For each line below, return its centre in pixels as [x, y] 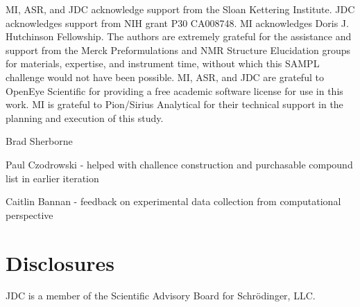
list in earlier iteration [52, 178]
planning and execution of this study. [85, 117]
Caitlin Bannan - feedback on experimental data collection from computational [173, 201]
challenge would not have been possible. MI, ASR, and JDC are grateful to [165, 77]
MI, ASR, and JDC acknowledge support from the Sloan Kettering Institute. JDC [180, 9]
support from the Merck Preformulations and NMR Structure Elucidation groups [178, 50]
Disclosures [60, 262]
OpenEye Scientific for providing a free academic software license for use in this [174, 90]
